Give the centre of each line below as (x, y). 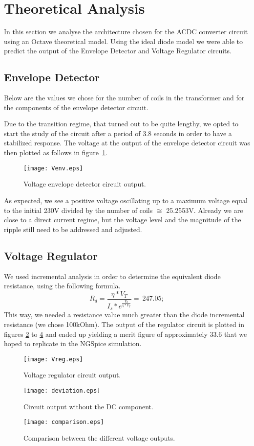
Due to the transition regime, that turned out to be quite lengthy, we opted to (121, 124)
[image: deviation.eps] (62, 391)
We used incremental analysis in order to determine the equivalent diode (112, 276)
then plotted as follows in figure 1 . (56, 153)
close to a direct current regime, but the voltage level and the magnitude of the (123, 220)
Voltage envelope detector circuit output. (85, 184)
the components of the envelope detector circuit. (76, 107)
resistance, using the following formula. (62, 286)
